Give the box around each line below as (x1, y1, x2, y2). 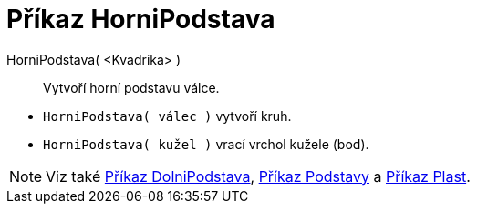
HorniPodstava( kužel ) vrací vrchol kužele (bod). (43, 136, 369, 152)
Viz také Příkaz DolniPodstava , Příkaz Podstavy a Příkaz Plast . (46, 166, 471, 186)
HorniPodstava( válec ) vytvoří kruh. (43, 107, 292, 124)
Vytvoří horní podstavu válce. (43, 79, 220, 95)
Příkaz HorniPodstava (6, 4, 275, 35)
